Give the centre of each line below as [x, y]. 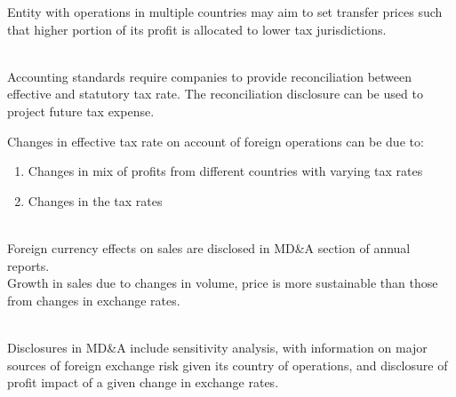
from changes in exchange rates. [94, 300]
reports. [28, 265]
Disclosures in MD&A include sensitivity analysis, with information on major [217, 347]
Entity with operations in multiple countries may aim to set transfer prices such [225, 12]
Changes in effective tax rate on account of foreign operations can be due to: [216, 141]
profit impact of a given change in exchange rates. [143, 382]
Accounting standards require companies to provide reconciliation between [210, 76]
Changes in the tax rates [95, 200]
